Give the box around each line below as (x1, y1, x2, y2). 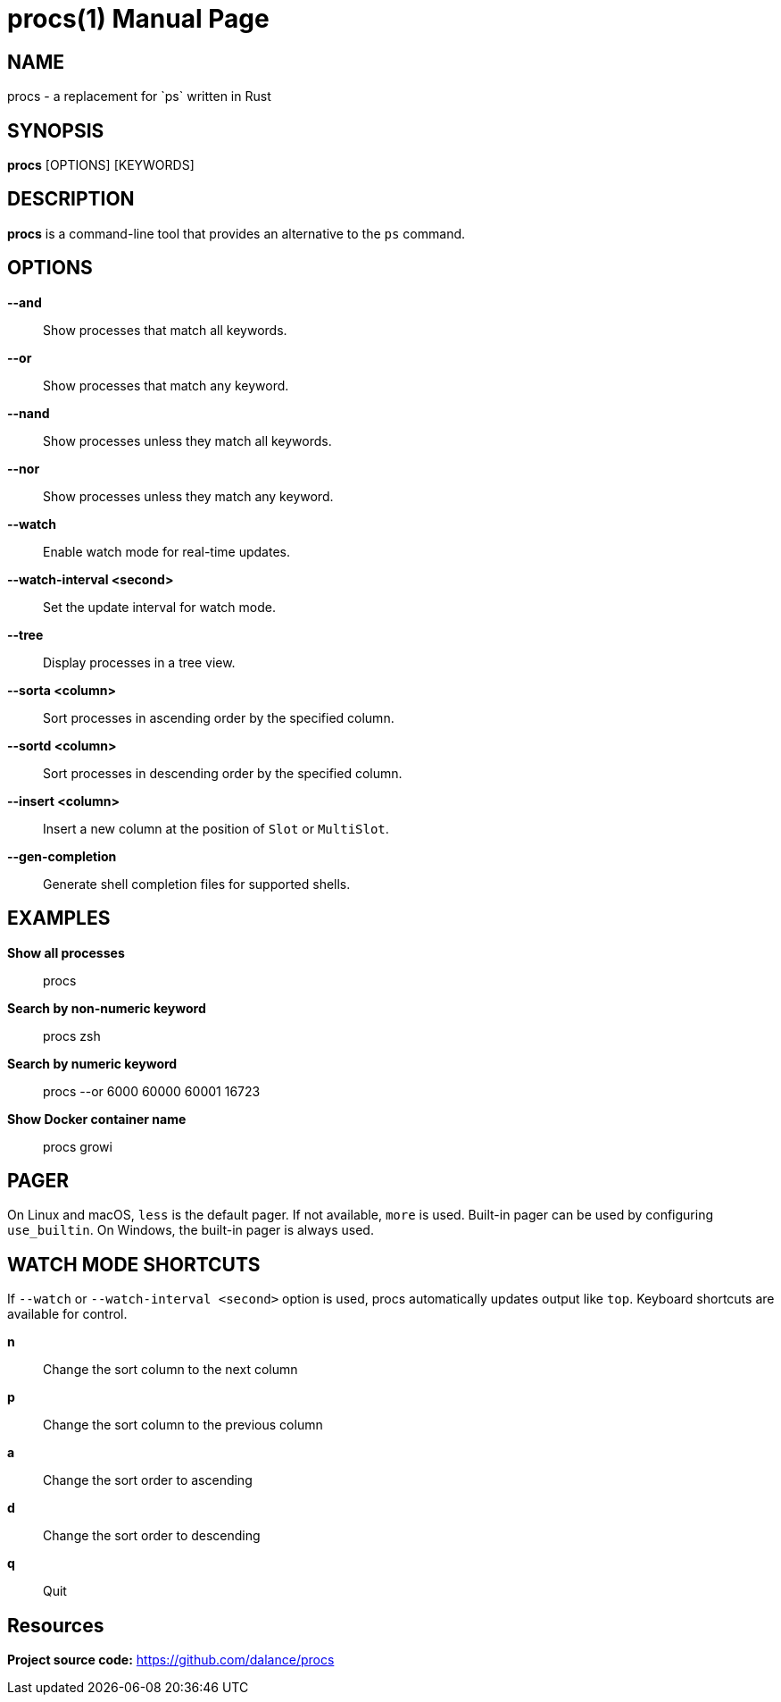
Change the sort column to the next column (43, 1362, 298, 1378)
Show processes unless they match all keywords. (43, 432, 332, 449)
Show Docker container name (7, 1111, 187, 1127)
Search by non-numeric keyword (7, 1000, 206, 1016)
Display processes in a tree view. (43, 654, 236, 670)
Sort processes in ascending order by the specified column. (43, 709, 395, 725)
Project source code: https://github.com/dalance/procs (7, 1652, 335, 1668)
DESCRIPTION (7, 188, 135, 211)
